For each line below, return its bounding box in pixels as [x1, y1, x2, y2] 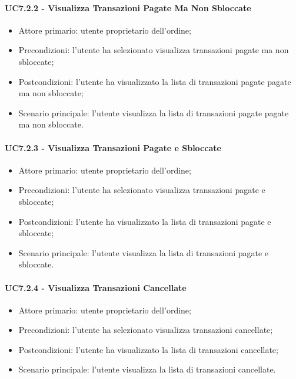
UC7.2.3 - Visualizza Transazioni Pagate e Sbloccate [5, 141, 221, 153]
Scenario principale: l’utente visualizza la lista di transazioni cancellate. [18, 363, 276, 375]
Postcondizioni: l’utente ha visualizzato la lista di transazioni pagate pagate [18, 75, 291, 87]
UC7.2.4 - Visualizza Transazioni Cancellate [5, 281, 187, 293]
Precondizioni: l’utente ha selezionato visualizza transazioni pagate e [18, 184, 265, 196]
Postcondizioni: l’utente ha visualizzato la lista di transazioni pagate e [18, 215, 271, 227]
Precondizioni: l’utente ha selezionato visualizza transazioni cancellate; [18, 324, 273, 336]
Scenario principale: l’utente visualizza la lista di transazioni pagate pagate [18, 106, 289, 119]
